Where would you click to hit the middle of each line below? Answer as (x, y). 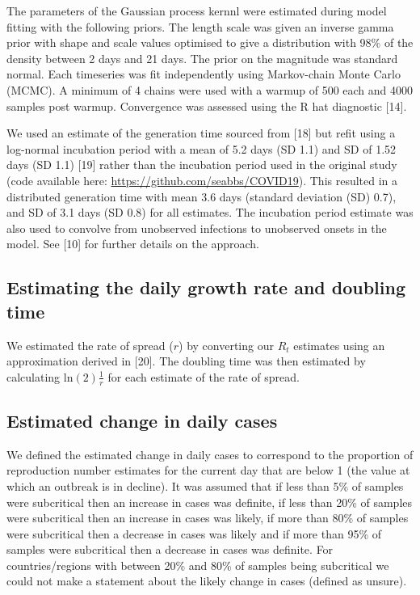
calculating (34, 376)
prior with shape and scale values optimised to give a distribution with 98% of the (210, 42)
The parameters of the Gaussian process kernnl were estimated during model (197, 11)
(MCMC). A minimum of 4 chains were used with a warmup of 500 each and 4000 (210, 89)
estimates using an (339, 345)
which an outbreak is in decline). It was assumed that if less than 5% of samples (205, 485)
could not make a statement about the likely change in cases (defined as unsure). (207, 581)
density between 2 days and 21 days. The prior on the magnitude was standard (202, 58)
